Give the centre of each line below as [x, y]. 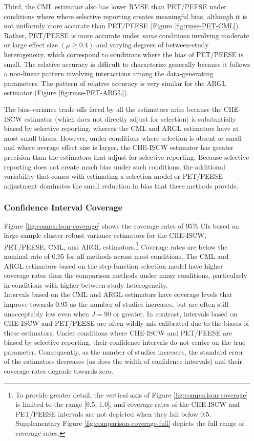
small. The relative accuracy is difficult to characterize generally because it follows [127, 64]
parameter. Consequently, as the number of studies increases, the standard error [124, 351]
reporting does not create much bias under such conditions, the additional [115, 166]
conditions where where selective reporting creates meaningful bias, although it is [126, 16]
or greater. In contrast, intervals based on [175, 313]
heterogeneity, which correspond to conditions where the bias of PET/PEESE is [124, 54]
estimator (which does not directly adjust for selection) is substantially [130, 118]
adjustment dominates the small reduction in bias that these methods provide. [121, 185]
